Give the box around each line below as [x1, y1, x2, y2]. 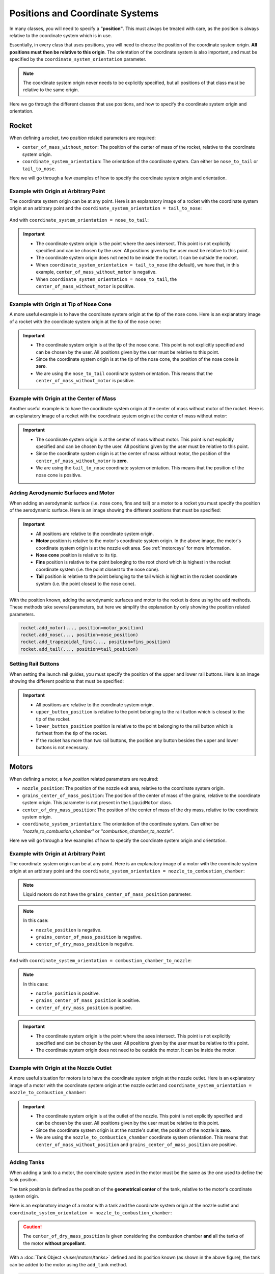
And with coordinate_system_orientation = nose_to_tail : [9, 217, 149, 223]
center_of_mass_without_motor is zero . [36, 458, 128, 464]
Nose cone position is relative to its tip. [36, 552, 118, 558]
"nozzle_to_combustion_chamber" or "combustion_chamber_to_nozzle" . [22, 828, 174, 834]
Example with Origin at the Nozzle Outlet [9, 1065, 112, 1072]
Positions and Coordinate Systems [9, 8, 159, 19]
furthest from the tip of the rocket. [36, 730, 108, 736]
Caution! [23, 1224, 42, 1230]
